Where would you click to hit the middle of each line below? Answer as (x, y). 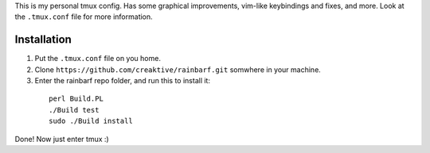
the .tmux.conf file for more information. (84, 17)
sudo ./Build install (91, 121)
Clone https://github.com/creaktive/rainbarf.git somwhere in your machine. (178, 69)
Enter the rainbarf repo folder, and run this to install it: (123, 81)
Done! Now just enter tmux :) (62, 139)
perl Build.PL (76, 99)
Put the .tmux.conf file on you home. (98, 59)
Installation (43, 40)
